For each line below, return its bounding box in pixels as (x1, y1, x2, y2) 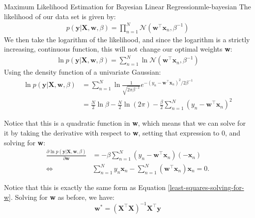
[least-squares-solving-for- (168, 182, 244, 192)
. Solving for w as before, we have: (11, 191, 114, 202)
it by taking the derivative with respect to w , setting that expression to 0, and (4, 127, 241, 137)
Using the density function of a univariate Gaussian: (4, 67, 161, 77)
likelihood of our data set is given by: (4, 11, 116, 21)
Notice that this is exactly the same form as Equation (4, 182, 166, 192)
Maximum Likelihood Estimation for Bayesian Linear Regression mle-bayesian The (4, 1, 251, 11)
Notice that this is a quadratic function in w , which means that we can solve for (4, 118, 246, 128)
